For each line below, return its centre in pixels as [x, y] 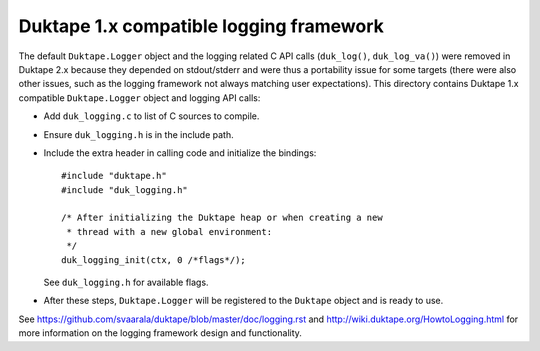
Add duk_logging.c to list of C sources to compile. [151, 116]
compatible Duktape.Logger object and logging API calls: [139, 97]
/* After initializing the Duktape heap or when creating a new [222, 218]
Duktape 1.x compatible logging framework [201, 26]
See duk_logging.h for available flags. [126, 282]
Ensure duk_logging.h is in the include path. [138, 134]
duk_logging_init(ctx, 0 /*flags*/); [154, 259]
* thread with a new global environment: [169, 231]
